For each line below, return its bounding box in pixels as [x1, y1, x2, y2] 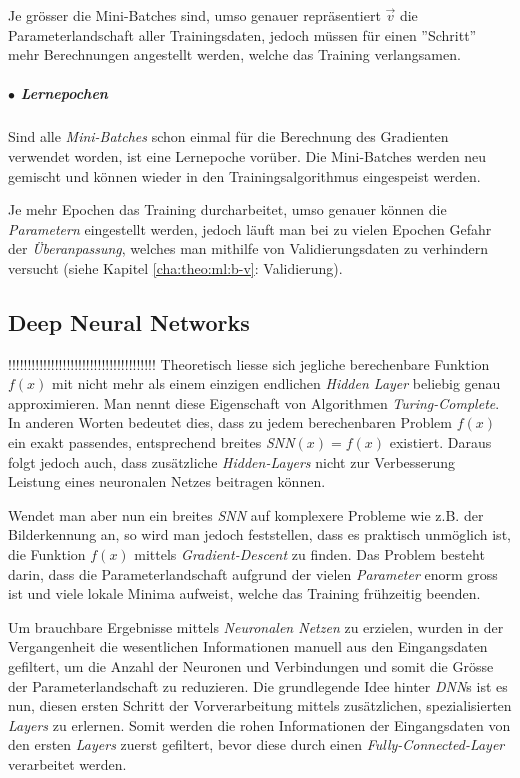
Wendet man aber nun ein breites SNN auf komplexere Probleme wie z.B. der [8, 504, 484, 525]
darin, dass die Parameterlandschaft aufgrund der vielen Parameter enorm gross [8, 563, 498, 584]
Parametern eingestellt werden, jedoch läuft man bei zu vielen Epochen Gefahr [8, 218, 492, 239]
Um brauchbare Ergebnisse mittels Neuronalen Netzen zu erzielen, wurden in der [8, 616, 504, 637]
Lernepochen [20, 83, 108, 104]
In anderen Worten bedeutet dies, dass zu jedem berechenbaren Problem [8, 412, 452, 433]
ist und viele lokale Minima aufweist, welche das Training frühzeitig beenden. [8, 583, 481, 604]
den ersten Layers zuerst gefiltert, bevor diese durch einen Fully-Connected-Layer [8, 734, 505, 755]
